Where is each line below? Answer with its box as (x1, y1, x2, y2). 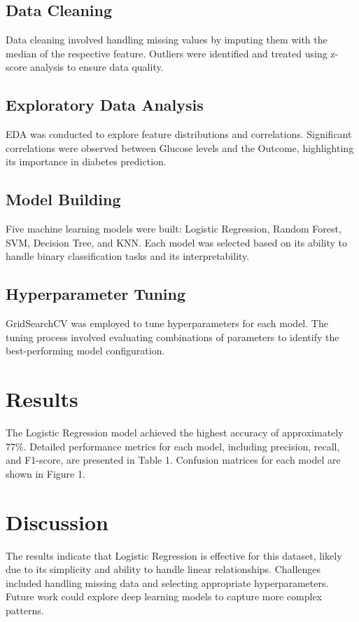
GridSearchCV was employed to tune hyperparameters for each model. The (6, 316, 328, 331)
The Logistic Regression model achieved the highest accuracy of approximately (6, 425, 344, 440)
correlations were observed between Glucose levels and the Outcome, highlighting (6, 140, 354, 155)
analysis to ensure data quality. (30, 60, 164, 74)
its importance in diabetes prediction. (6, 154, 167, 169)
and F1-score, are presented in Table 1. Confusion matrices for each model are (6, 452, 341, 467)
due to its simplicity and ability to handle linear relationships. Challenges (6, 562, 321, 576)
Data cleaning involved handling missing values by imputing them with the (6, 32, 328, 47)
